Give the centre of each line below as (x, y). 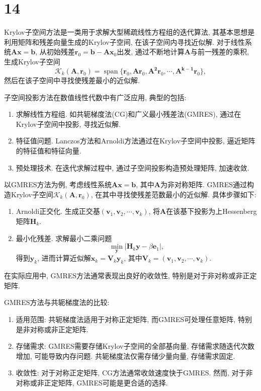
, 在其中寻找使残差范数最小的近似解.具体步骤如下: (173, 194)
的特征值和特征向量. (49, 150)
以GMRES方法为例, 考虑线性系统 (58, 184)
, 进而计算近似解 (64, 258)
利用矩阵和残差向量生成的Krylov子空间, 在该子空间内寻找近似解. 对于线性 (124, 42)
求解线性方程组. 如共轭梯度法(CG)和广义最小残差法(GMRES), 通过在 (128, 114)
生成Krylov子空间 (32, 61)
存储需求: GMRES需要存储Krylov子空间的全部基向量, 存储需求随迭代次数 (135, 346)
